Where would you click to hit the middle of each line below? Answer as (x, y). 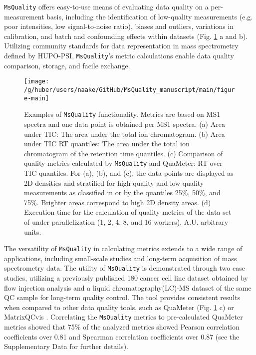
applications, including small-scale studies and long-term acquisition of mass (121, 258)
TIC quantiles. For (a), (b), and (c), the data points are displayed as (129, 173)
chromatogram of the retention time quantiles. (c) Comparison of (124, 153)
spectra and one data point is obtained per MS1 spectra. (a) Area (125, 124)
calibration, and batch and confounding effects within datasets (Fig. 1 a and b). (126, 36)
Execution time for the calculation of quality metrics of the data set (128, 212)
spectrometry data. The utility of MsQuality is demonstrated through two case (125, 268)
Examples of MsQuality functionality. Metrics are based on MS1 (122, 114)
